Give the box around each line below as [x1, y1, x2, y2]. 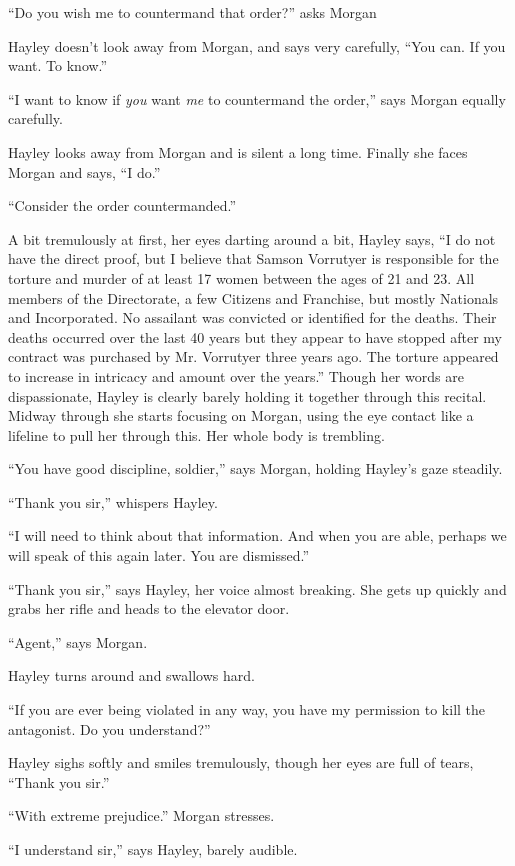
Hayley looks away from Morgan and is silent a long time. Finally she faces [8, 141, 468, 162]
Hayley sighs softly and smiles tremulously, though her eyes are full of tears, [8, 752, 474, 773]
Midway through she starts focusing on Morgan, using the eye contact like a [8, 405, 474, 426]
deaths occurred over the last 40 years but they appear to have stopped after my [8, 326, 503, 347]
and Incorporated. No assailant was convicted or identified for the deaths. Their [8, 307, 497, 328]
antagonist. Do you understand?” [8, 718, 211, 739]
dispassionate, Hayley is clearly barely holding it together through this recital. [8, 385, 487, 406]
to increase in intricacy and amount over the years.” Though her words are [8, 365, 464, 386]
